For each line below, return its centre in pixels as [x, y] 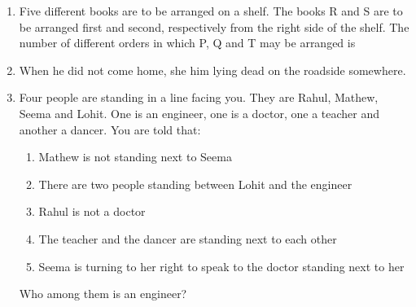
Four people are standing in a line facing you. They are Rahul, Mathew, [199, 97]
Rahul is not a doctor [92, 211]
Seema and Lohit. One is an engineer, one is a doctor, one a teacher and [199, 113]
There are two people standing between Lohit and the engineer [195, 184]
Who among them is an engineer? [103, 294]
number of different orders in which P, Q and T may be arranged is [187, 43]
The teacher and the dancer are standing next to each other [188, 238]
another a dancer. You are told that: [110, 129]
